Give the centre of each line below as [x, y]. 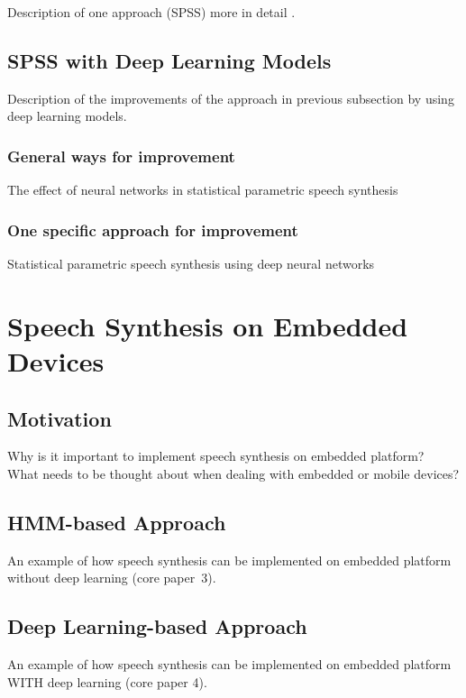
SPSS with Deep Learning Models [169, 60]
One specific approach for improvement [153, 230]
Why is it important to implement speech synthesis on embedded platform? [216, 456]
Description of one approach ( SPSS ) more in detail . [151, 12]
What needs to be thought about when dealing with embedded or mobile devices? [233, 473]
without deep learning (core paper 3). [112, 578]
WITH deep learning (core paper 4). [107, 681]
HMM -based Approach [117, 522]
